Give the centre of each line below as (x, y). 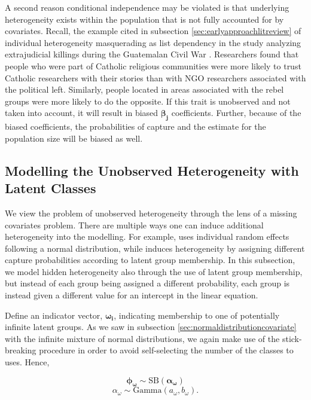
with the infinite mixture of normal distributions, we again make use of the (142, 338)
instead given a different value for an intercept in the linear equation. (132, 295)
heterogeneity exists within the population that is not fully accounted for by (144, 19)
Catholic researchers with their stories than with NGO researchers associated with (155, 77)
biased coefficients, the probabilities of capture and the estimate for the (135, 126)
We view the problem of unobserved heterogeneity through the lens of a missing (151, 213)
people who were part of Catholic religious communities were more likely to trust (153, 65)
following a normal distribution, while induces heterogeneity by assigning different (155, 248)
